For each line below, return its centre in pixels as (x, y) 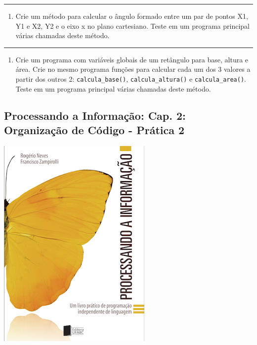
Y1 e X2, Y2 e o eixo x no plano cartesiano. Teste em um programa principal (132, 25)
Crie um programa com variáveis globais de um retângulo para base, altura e (132, 59)
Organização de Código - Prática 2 (94, 130)
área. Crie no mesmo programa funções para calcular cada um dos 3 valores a (133, 69)
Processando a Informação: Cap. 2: (95, 115)
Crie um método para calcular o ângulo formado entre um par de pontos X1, (132, 16)
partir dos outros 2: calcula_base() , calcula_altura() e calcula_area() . (131, 78)
